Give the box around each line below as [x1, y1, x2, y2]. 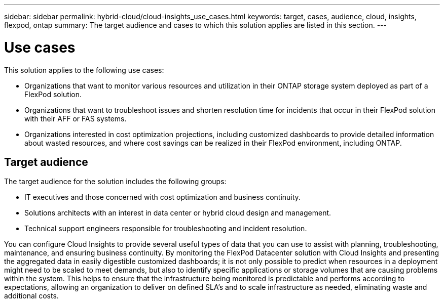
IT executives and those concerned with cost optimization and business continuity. [24, 193, 301, 202]
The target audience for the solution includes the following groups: [4, 177, 227, 186]
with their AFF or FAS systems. [24, 114, 127, 123]
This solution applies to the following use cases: [4, 65, 164, 74]
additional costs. [4, 291, 59, 300]
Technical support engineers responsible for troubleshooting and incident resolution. [24, 224, 307, 233]
